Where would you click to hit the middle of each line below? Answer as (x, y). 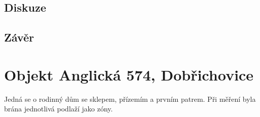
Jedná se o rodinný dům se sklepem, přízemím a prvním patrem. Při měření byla (130, 99)
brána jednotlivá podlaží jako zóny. (58, 109)
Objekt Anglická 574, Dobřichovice (129, 74)
